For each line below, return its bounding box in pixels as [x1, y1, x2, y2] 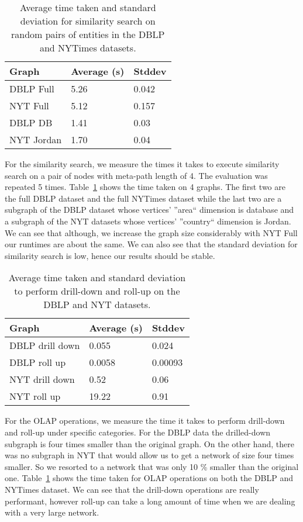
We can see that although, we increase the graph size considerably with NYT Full [5, 226, 298, 238]
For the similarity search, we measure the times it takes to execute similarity [5, 158, 280, 170]
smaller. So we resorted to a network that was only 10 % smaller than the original [5, 460, 299, 472]
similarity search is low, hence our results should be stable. [5, 249, 215, 261]
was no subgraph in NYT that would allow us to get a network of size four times [5, 449, 294, 461]
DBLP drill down [9, 338, 80, 352]
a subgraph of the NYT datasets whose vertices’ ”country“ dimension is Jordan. [5, 215, 291, 227]
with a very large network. [5, 506, 99, 518]
